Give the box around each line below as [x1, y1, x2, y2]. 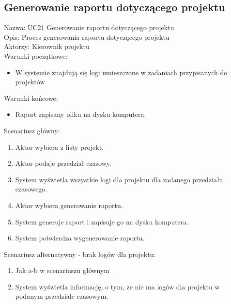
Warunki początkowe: [4, 50, 68, 61]
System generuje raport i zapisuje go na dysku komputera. [15, 216, 189, 226]
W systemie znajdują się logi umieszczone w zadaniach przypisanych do [15, 67, 228, 77]
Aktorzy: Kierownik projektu [4, 41, 90, 51]
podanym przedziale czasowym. [15, 291, 108, 301]
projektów [15, 77, 45, 87]
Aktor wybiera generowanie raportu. [15, 200, 123, 210]
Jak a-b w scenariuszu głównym [15, 265, 109, 275]
